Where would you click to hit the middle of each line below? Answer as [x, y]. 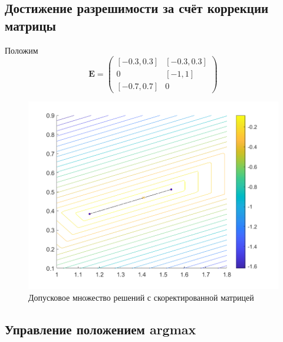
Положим [22, 50]
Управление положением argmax [101, 329]
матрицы [30, 25]
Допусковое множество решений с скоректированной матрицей [141, 297]
